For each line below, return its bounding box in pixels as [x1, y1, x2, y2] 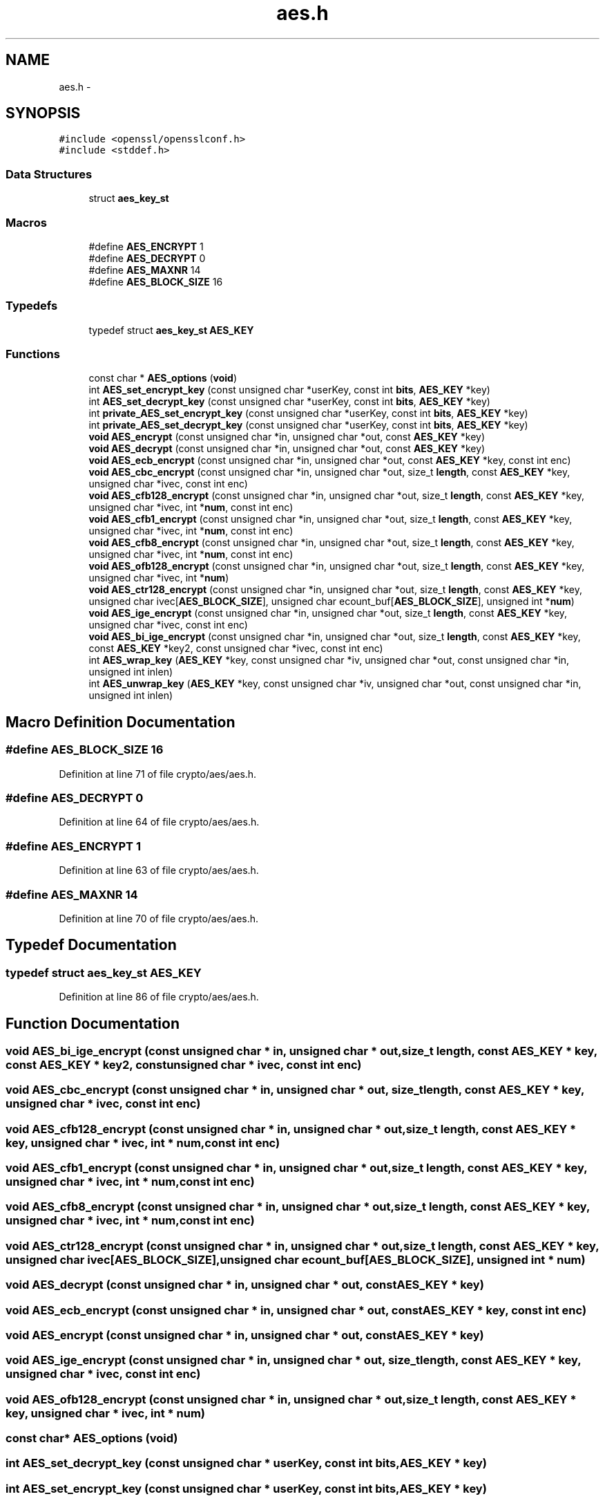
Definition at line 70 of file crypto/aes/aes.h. [59, 912, 259, 924]
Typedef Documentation [6, 936, 177, 954]
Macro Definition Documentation [6, 713, 236, 731]
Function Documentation [6, 1014, 180, 1032]
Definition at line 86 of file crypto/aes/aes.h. [59, 991, 259, 1003]
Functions [6, 347, 60, 362]
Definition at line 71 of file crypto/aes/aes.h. [59, 767, 257, 780]
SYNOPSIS [6, 104, 81, 122]
